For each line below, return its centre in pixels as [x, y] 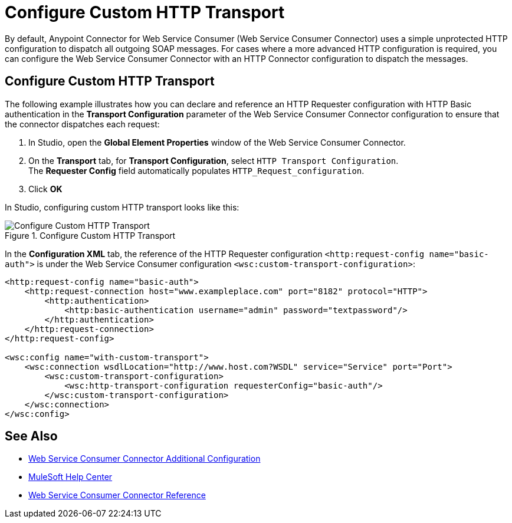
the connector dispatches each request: [82, 124]
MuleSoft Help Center [70, 477]
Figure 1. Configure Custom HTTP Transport [90, 235]
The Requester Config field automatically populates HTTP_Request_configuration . [196, 170]
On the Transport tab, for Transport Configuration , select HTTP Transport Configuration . [214, 160]
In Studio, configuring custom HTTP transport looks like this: [122, 207]
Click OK [45, 189]
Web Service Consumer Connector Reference [117, 495]
